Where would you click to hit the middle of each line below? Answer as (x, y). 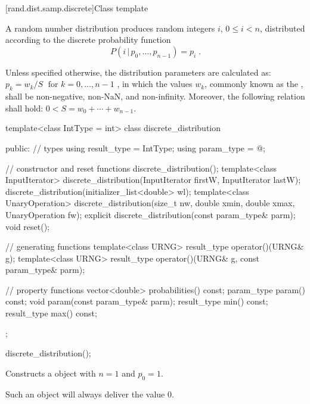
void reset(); (28, 226)
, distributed (282, 28)
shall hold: (24, 108)
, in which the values (155, 84)
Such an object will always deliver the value (85, 394)
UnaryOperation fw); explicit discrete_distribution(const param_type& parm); (151, 214)
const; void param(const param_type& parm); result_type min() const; (137, 301)
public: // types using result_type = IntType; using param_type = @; (135, 147)
